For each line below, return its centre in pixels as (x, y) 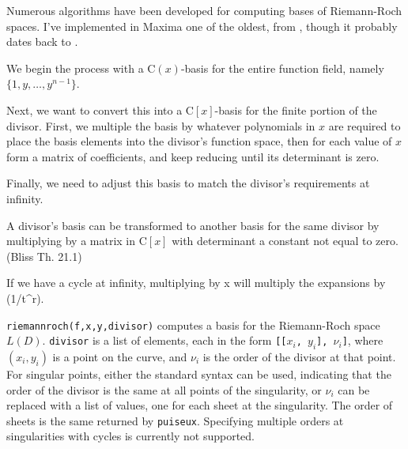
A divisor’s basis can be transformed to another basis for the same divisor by (193, 225)
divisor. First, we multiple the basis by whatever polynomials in (161, 125)
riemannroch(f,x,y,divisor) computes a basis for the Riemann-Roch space (193, 324)
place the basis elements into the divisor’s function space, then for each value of (199, 141)
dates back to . (42, 42)
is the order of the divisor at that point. (299, 356)
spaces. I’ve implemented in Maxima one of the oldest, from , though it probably (202, 26)
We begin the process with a (75, 68)
